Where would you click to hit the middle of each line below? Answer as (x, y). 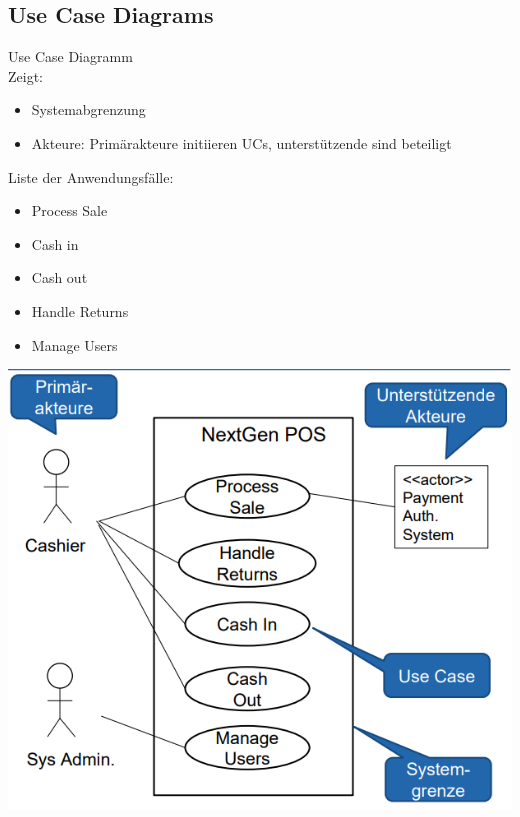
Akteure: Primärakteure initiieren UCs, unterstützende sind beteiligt (241, 142)
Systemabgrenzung (88, 109)
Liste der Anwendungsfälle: (91, 176)
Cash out (59, 277)
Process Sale (69, 210)
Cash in (55, 243)
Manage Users (74, 344)
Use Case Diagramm (70, 56)
